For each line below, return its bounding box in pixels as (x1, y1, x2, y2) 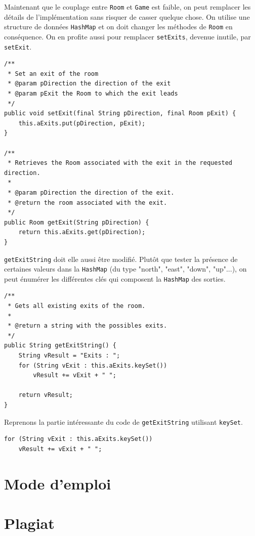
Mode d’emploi (4, 473, 111, 494)
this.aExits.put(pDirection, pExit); (18, 119, 146, 127)
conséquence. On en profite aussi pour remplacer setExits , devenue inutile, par (4, 31, 251, 41)
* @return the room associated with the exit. (8, 199, 167, 206)
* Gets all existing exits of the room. (8, 302, 146, 310)
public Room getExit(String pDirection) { (4, 218, 149, 226)
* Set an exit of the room (8, 70, 99, 77)
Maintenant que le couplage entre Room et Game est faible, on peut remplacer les (4, 2, 251, 12)
